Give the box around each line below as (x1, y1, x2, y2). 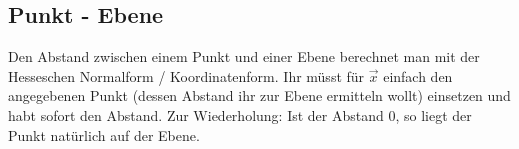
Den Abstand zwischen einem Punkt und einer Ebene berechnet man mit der (8, 46, 480, 67)
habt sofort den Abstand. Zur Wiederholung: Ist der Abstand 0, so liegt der (8, 104, 472, 125)
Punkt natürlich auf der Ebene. (8, 124, 200, 145)
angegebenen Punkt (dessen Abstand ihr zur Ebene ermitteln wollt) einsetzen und (8, 85, 511, 106)
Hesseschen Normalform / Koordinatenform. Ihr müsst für (8, 65, 365, 86)
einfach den (383, 65, 453, 86)
